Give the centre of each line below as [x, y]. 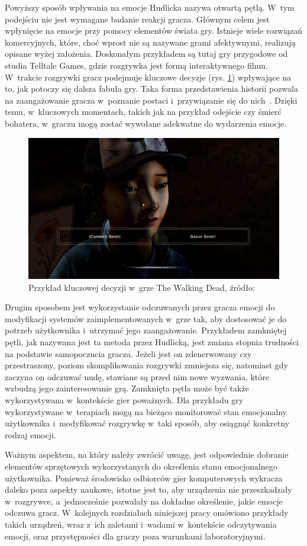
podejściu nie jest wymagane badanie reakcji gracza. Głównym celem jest [137, 19]
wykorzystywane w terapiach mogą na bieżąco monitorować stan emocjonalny [146, 411]
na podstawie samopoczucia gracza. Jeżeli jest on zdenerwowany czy [128, 353]
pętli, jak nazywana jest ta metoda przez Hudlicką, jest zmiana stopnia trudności [152, 342]
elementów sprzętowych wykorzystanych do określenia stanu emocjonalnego [141, 466]
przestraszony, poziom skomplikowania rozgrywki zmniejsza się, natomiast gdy [146, 365]
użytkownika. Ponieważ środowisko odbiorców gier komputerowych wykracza [144, 478]
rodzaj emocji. [30, 434]
